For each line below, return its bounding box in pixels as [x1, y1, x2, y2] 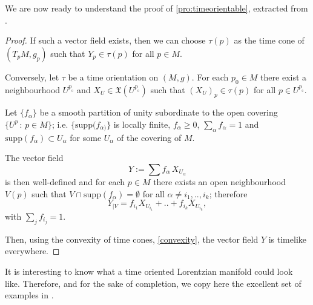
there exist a [260, 70, 307, 83]
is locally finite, [113, 117, 171, 130]
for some [70, 131, 102, 143]
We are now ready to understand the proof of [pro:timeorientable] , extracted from [5, 2, 308, 14]
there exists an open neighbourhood [153, 175, 286, 188]
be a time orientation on [68, 70, 159, 83]
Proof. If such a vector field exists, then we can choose [5, 34, 206, 47]
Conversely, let [5, 70, 59, 83]
